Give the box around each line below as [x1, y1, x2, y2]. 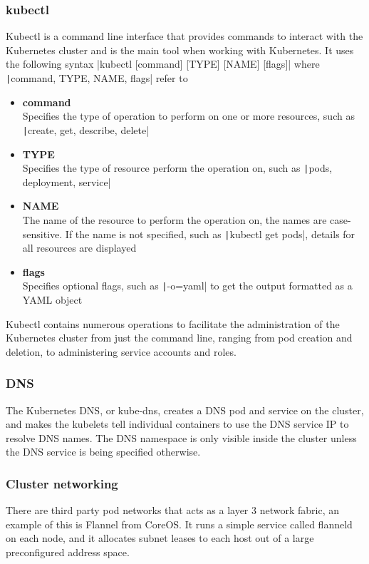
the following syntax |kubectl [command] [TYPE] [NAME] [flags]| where [6, 56, 320, 71]
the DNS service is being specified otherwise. [6, 444, 201, 459]
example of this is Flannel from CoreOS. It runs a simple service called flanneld [6, 516, 353, 531]
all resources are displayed [22, 240, 137, 255]
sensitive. [22, 226, 63, 241]
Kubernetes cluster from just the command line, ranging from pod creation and [6, 330, 353, 345]
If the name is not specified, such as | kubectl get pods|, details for [65, 226, 355, 241]
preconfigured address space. [6, 545, 130, 559]
